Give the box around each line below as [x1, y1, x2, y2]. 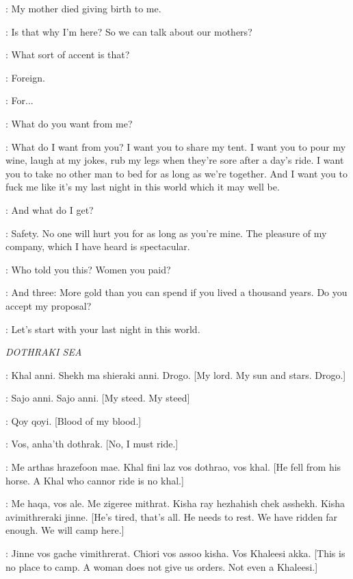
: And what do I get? [5, 202, 94, 217]
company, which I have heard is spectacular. [5, 239, 190, 254]
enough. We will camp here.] [5, 523, 125, 537]
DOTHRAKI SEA [5, 345, 82, 359]
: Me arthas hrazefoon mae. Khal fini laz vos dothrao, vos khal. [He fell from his [5, 460, 341, 474]
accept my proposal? [5, 298, 92, 312]
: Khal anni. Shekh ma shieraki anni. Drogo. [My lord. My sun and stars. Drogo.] [5, 367, 346, 382]
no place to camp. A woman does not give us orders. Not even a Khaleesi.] [5, 559, 318, 574]
